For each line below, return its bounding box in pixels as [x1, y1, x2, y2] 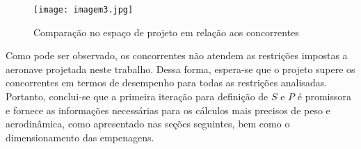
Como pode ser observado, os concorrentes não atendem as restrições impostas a [6, 48, 348, 63]
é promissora [297, 89, 351, 104]
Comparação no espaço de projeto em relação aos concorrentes [33, 24, 299, 39]
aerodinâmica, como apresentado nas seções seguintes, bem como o [6, 116, 290, 131]
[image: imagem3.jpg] [33, 5, 134, 15]
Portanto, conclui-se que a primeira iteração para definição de [6, 89, 268, 104]
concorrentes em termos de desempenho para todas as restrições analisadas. [6, 75, 328, 90]
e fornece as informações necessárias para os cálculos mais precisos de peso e [6, 102, 330, 117]
